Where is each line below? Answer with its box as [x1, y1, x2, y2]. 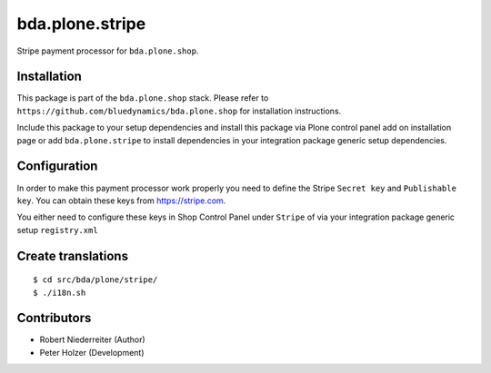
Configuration [16, 159, 98, 174]
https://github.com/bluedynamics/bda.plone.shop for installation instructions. [16, 105, 342, 116]
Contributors [16, 310, 92, 326]
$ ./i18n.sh [33, 287, 86, 298]
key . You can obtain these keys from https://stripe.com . [16, 195, 226, 206]
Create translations [16, 248, 129, 263]
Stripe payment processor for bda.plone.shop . [16, 45, 199, 56]
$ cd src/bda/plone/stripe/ [33, 275, 158, 285]
